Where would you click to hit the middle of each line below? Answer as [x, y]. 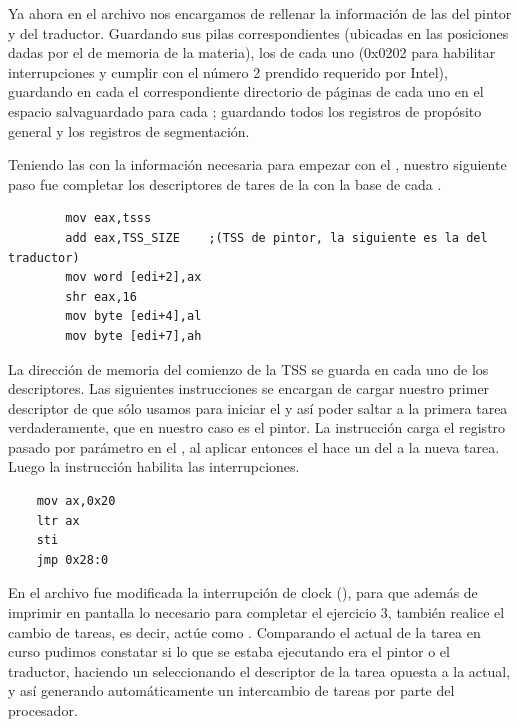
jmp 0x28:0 [72, 559]
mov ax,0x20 [76, 501]
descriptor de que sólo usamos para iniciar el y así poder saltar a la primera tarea [258, 407]
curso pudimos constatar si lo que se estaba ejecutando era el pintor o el [229, 651]
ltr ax [58, 520]
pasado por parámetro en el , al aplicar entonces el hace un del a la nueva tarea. [254, 446]
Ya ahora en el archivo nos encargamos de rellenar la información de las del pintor [260, 13]
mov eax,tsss [108, 218]
